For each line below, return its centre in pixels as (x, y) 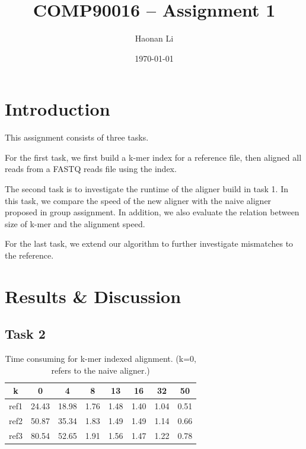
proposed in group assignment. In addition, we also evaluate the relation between (152, 212)
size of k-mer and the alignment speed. (75, 223)
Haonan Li (154, 38)
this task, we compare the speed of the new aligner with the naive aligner (138, 200)
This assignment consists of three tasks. (77, 137)
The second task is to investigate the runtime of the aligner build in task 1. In (147, 189)
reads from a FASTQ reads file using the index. (91, 169)
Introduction (58, 109)
